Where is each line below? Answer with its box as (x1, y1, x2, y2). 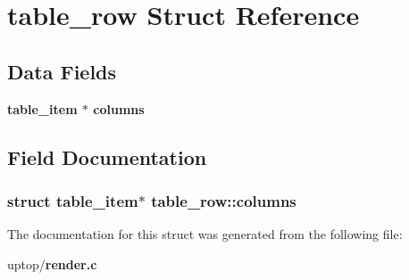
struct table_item (7, 189, 138, 211)
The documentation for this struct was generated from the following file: (7, 225, 403, 243)
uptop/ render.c (7, 254, 97, 273)
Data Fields (7, 57, 117, 85)
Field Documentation (7, 143, 207, 170)
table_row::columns (151, 189, 296, 211)
